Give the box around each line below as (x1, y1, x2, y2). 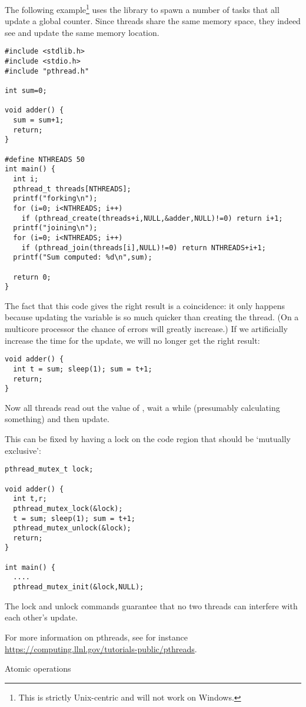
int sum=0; (5, 87, 47, 95)
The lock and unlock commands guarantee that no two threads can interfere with (5, 599, 298, 612)
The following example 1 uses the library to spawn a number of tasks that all (5, 2, 280, 15)
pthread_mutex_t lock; (5, 465, 94, 474)
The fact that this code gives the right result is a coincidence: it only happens (5, 299, 285, 311)
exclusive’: (5, 444, 41, 456)
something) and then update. (5, 413, 109, 425)
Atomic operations (5, 662, 71, 675)
